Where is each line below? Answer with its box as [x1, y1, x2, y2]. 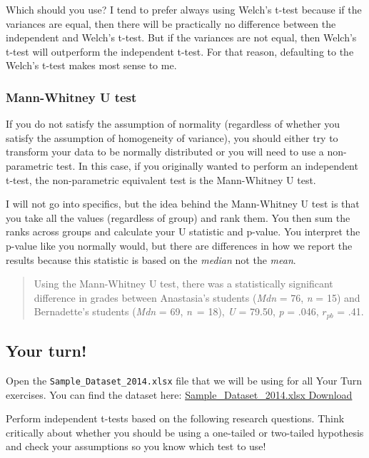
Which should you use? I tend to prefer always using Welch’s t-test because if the [6, 2, 362, 16]
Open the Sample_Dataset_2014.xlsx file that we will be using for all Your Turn [6, 372, 363, 387]
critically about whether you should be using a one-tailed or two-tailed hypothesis [6, 424, 364, 439]
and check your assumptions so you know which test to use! [6, 439, 266, 454]
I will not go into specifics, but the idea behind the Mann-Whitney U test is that [6, 196, 360, 211]
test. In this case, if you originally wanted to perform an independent [56, 158, 358, 173]
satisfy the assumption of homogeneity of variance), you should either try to [6, 130, 338, 145]
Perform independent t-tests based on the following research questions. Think [6, 411, 345, 426]
